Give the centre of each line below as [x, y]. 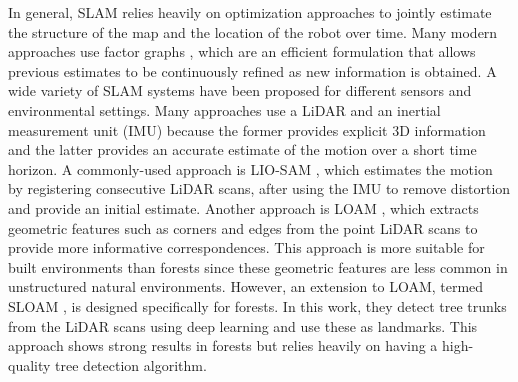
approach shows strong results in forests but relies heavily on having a [223, 345]
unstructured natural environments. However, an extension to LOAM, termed [246, 286]
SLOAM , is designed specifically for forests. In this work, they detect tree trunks [257, 305]
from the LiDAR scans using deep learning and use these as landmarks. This [243, 325]
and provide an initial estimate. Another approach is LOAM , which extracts [243, 207]
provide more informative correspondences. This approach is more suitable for [246, 247]
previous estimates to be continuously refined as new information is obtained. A [252, 70]
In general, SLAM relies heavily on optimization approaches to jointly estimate [250, 12]
